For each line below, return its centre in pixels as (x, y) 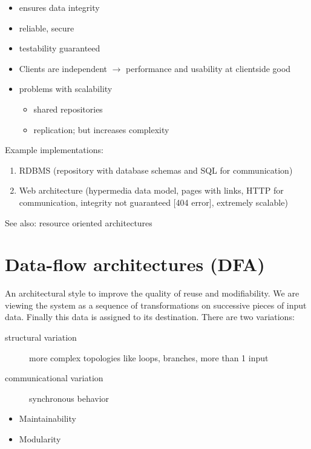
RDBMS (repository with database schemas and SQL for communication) (156, 170)
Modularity (40, 439)
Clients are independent (63, 68)
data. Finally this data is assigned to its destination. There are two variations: (150, 317)
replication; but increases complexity (101, 129)
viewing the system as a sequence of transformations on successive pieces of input (156, 305)
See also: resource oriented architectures (79, 222)
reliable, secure (47, 28)
